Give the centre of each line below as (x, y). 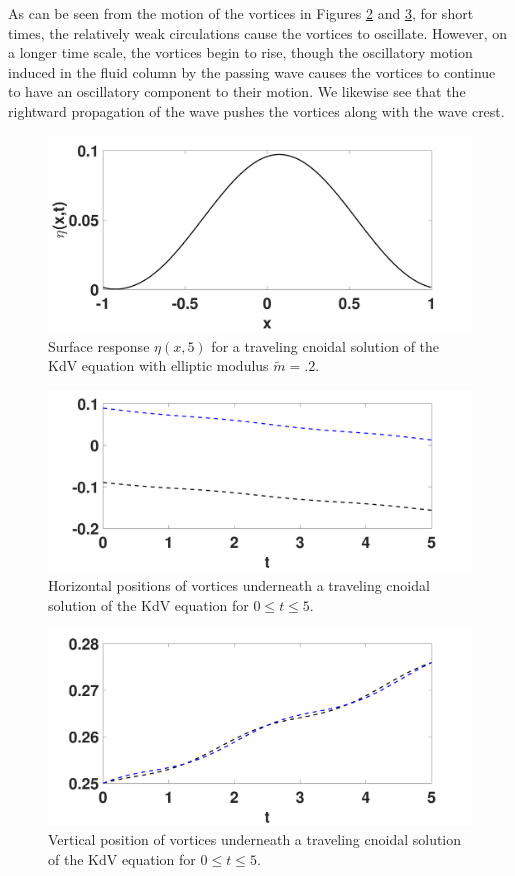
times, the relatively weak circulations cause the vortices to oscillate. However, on (258, 32)
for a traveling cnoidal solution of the (325, 345)
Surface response (99, 345)
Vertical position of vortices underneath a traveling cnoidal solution (255, 839)
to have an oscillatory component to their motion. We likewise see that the (237, 91)
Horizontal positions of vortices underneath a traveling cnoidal (239, 584)
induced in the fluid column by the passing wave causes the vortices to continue (252, 71)
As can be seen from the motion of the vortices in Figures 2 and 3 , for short (241, 13)
